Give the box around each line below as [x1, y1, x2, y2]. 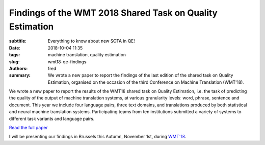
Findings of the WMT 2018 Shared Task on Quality [9, 7, 218, 18]
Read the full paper [9, 125, 48, 131]
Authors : [9, 65, 28, 71]
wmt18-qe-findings [48, 59, 87, 65]
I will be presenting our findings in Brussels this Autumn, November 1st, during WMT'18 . [9, 134, 186, 140]
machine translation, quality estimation [48, 52, 126, 58]
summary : [9, 72, 31, 78]
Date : [9, 45, 21, 51]
